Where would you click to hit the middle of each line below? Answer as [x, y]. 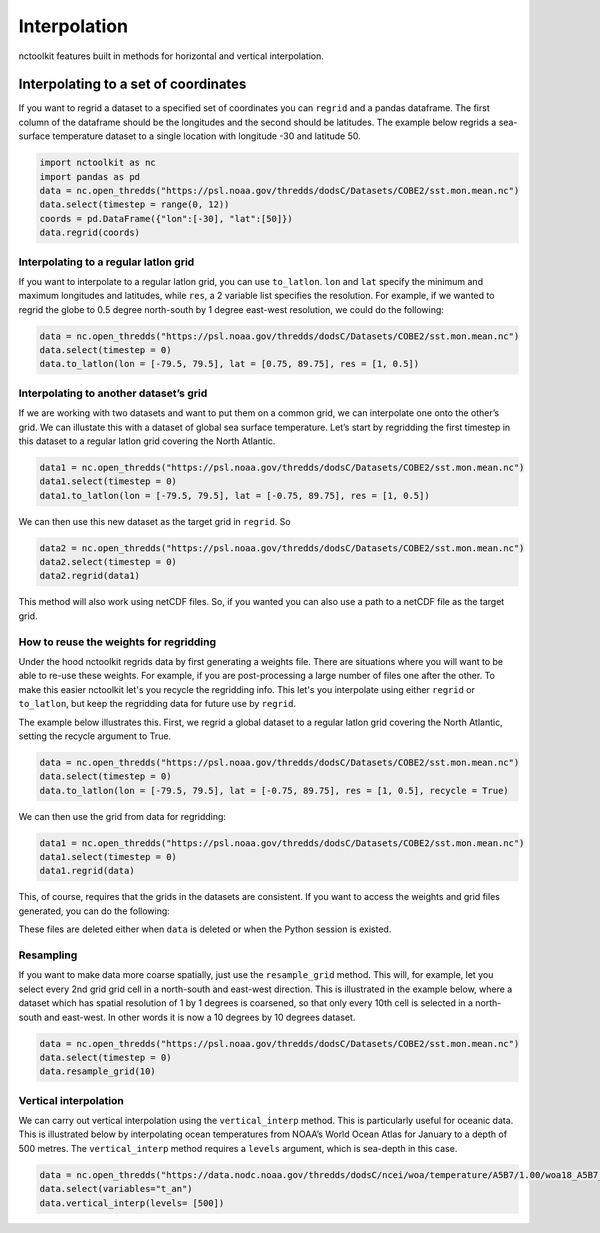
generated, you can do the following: [94, 911]
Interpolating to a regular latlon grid [106, 262]
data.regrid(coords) [89, 233]
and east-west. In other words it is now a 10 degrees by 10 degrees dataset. [199, 1017]
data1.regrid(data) [87, 871]
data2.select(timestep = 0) [108, 562]
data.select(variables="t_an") [116, 1189]
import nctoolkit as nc [98, 163]
